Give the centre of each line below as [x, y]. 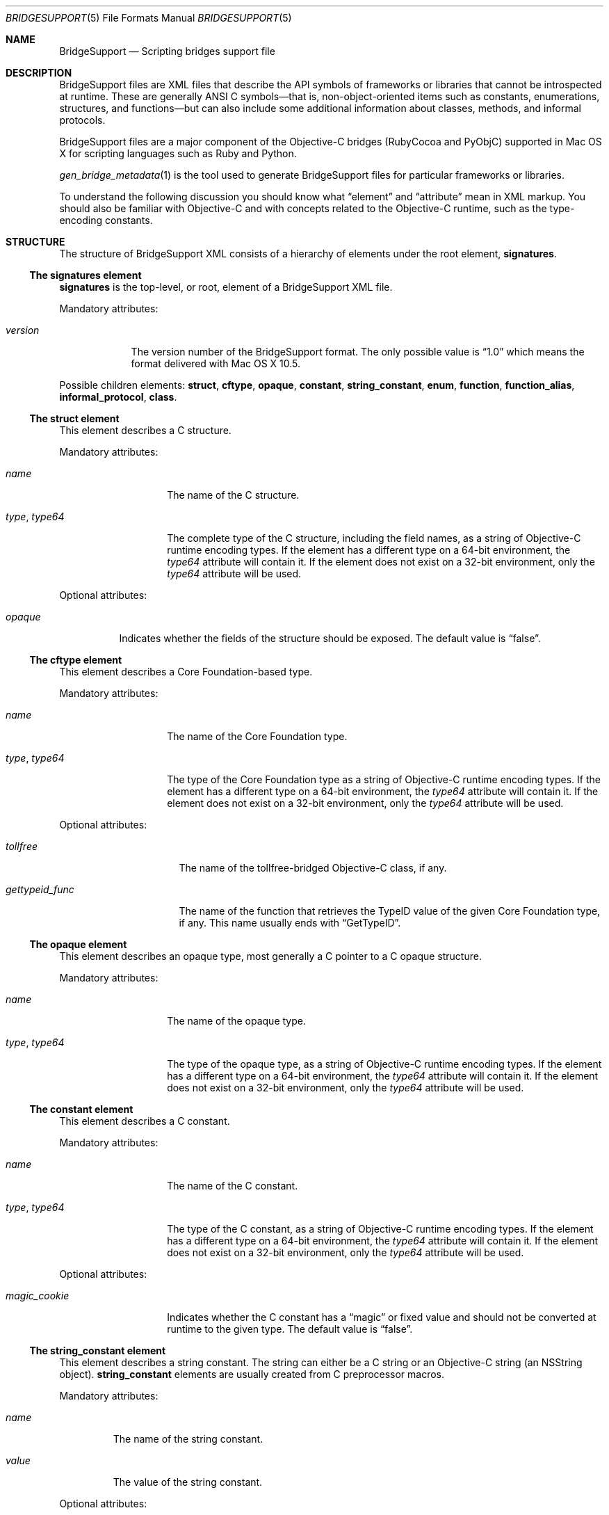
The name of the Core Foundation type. [257, 736]
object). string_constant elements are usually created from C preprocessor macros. [252, 1374]
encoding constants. [106, 220]
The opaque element [78, 944]
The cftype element [76, 660]
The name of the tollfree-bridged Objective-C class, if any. [313, 868]
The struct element [74, 418]
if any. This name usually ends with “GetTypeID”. [290, 923]
